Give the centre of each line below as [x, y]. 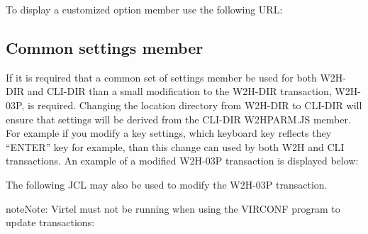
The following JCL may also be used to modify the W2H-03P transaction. [167, 184]
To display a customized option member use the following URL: [144, 9]
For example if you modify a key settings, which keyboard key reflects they [169, 133]
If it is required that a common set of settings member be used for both [161, 77]
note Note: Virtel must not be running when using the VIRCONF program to [173, 208]
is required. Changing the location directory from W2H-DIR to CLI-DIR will [195, 105]
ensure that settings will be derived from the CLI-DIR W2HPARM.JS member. [178, 119]
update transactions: [50, 222]
